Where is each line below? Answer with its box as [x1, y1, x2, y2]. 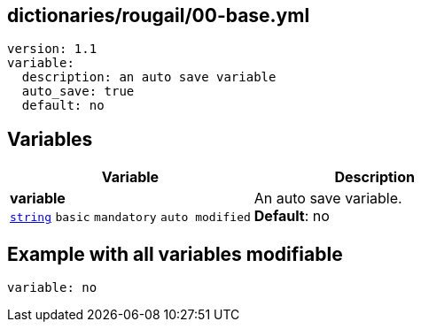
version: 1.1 [7, 42, 97, 57]
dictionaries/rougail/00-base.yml [7, 4, 310, 27]
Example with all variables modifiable [7, 242, 343, 265]
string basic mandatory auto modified [10, 210, 251, 225]
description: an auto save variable [21, 70, 277, 85]
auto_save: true [21, 84, 135, 99]
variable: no [7, 280, 97, 295]
